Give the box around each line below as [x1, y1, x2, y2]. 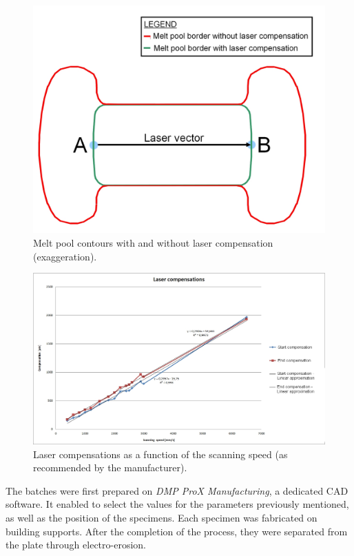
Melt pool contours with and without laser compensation [33, 236, 273, 250]
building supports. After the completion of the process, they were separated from [6, 524, 348, 538]
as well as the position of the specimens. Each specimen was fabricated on [6, 511, 317, 525]
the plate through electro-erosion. [6, 537, 146, 552]
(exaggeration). [33, 249, 97, 263]
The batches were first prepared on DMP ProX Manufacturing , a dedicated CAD [6, 483, 348, 497]
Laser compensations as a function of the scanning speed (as [33, 446, 288, 461]
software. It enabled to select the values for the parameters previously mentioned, [6, 497, 349, 511]
